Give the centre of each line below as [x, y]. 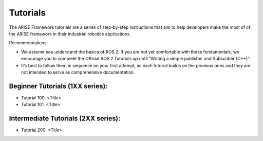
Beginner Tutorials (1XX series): [58, 86]
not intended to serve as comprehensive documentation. [78, 72]
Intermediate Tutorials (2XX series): [65, 118]
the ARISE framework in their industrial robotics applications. [70, 34]
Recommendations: [28, 43]
